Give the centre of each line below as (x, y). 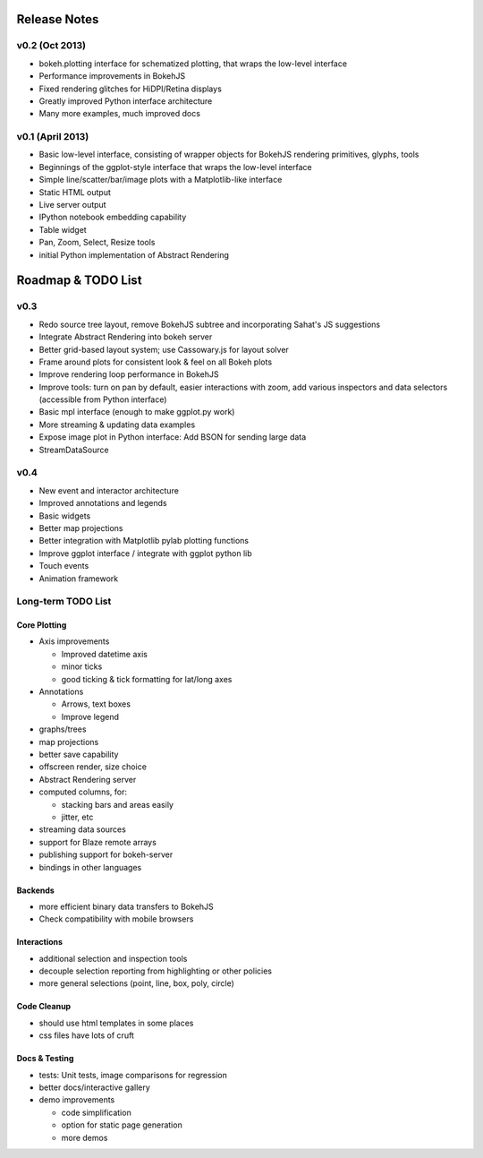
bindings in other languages (90, 867)
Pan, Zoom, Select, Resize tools (97, 243)
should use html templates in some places (116, 1023)
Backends (36, 890)
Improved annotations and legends (103, 503)
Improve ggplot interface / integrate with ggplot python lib (145, 553)
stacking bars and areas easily (118, 804)
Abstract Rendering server (88, 779)
